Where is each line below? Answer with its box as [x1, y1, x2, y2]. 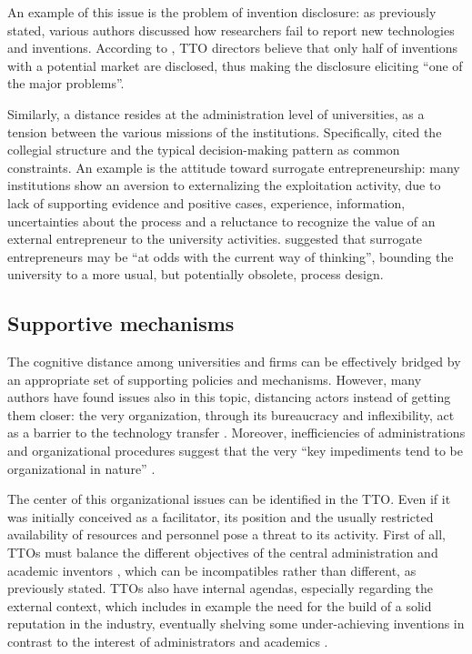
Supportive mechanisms [7, 309, 235, 337]
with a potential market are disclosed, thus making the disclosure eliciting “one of [7, 55, 463, 75]
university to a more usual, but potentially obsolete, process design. [7, 265, 384, 284]
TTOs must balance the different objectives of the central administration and [7, 543, 438, 562]
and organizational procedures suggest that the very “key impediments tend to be [7, 441, 463, 460]
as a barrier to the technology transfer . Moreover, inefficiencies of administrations [7, 423, 466, 442]
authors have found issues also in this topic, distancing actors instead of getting [7, 387, 451, 407]
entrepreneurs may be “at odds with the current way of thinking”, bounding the [7, 247, 454, 266]
